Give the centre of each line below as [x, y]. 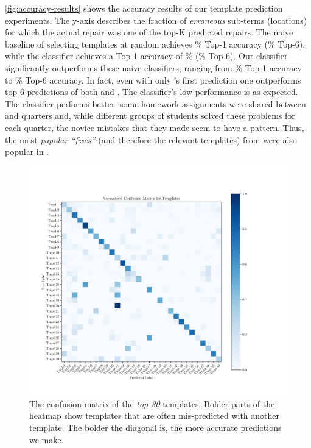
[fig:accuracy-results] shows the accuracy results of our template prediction [144, 8]
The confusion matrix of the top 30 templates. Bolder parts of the [152, 403]
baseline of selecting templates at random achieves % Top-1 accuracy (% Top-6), [155, 44]
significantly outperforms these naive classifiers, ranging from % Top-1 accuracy [153, 67]
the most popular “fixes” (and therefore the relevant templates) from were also [151, 139]
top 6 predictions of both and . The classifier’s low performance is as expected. [152, 92]
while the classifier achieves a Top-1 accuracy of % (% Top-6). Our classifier [146, 56]
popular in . [27, 151]
